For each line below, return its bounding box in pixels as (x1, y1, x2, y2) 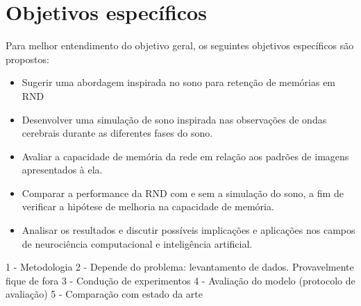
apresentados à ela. (22, 162, 103, 177)
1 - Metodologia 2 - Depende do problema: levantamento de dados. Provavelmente (6, 260, 354, 274)
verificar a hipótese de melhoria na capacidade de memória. (22, 199, 274, 214)
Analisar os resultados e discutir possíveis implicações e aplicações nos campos (22, 223, 355, 237)
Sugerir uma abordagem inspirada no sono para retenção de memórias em (22, 75, 336, 90)
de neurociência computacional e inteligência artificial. (22, 236, 253, 250)
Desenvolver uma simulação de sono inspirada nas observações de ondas (22, 112, 327, 126)
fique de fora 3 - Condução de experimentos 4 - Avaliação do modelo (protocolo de (6, 273, 355, 287)
